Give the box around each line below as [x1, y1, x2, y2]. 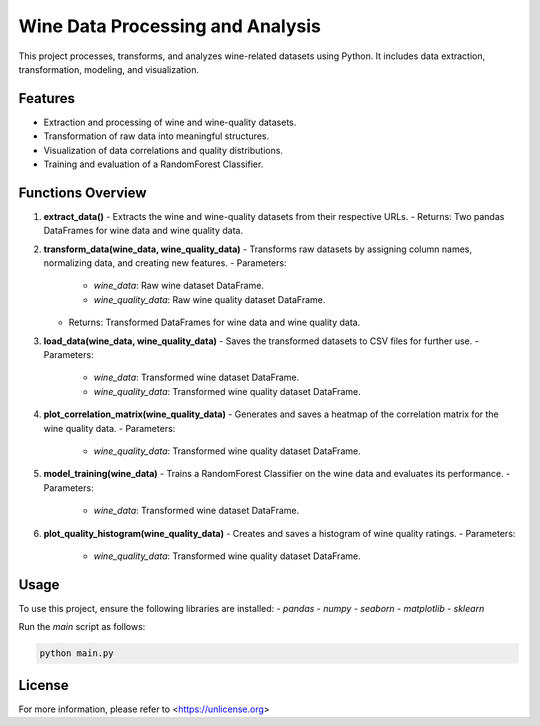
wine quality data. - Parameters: [43, 422, 176, 434]
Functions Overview [18, 184, 147, 201]
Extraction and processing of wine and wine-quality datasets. [43, 116, 297, 128]
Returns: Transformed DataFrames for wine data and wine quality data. [68, 316, 361, 329]
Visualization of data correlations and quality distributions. [43, 144, 284, 156]
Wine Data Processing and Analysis [18, 15, 322, 37]
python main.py [39, 648, 114, 659]
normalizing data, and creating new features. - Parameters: [43, 257, 287, 269]
